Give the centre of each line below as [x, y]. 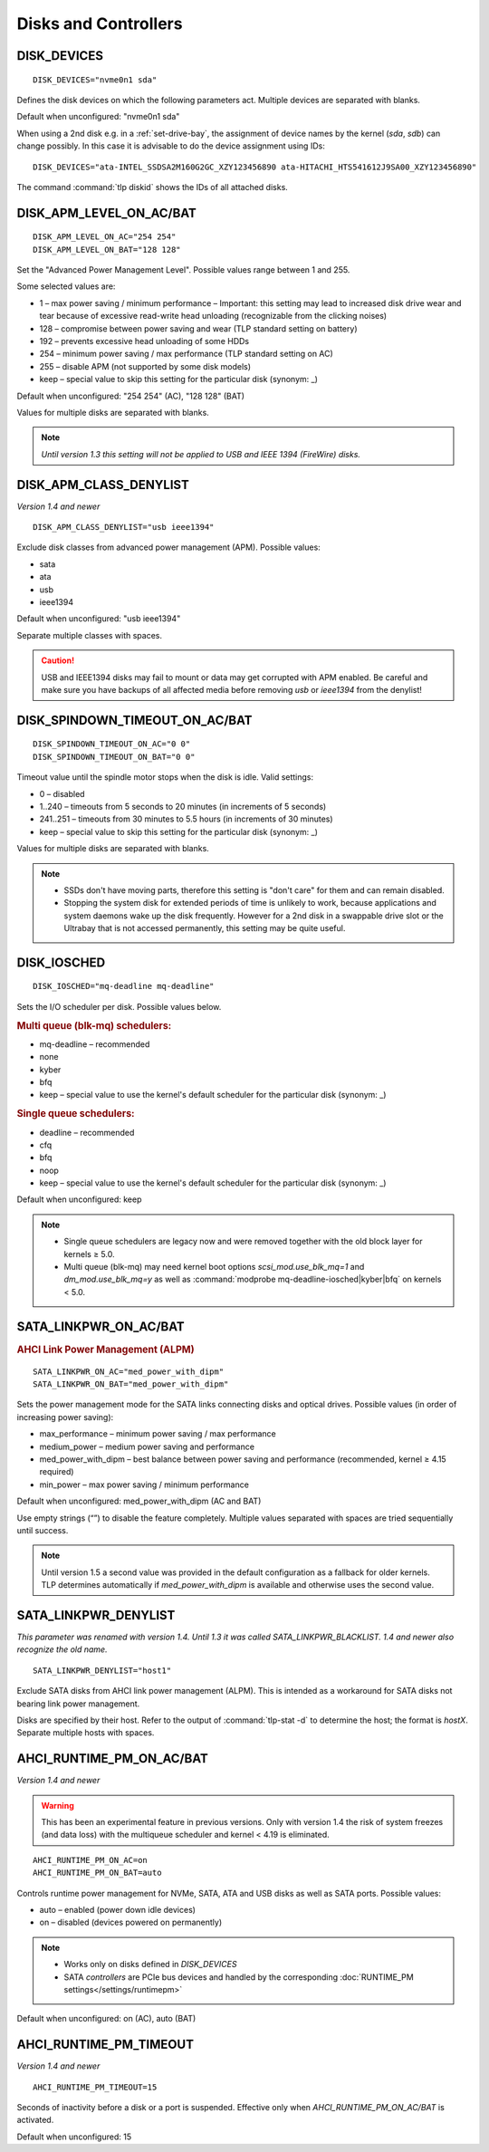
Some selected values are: [66, 286]
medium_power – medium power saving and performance [147, 1446]
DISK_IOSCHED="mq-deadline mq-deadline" [124, 986]
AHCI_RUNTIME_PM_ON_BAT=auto [97, 1873]
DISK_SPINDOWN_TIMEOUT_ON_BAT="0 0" [114, 757]
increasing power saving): [65, 1417]
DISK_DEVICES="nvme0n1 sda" [95, 80]
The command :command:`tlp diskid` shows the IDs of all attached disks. [153, 187]
